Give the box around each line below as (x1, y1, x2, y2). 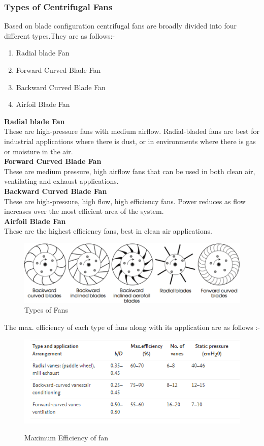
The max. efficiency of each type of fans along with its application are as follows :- (4, 321, 260, 332)
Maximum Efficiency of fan (24, 432, 109, 443)
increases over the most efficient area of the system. (4, 206, 164, 216)
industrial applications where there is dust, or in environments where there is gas (4, 135, 256, 146)
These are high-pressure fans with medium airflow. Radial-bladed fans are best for (4, 126, 259, 136)
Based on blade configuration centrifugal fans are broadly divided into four (4, 20, 237, 31)
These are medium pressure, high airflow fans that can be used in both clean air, (4, 165, 255, 176)
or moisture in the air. (4, 146, 73, 156)
